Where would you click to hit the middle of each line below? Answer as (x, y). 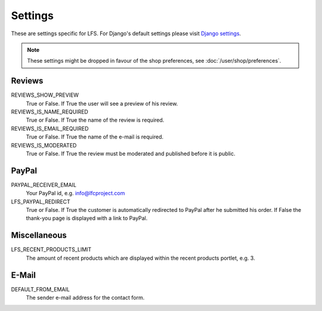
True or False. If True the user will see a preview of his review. (102, 103)
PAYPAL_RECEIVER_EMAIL (44, 184)
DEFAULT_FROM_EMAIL (40, 289)
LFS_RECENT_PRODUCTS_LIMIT (51, 250)
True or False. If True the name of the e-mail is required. (95, 137)
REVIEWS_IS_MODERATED (44, 145)
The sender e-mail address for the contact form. (85, 298)
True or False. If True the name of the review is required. (95, 120)
